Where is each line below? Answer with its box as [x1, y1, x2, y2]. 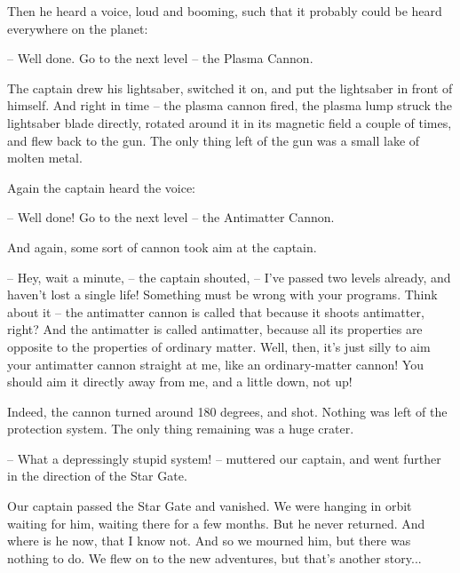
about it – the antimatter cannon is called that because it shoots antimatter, [7, 302, 424, 321]
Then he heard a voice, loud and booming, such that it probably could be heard [7, 2, 442, 20]
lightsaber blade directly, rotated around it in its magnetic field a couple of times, [7, 113, 452, 131]
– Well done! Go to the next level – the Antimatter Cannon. [7, 208, 335, 227]
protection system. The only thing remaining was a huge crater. [7, 419, 354, 438]
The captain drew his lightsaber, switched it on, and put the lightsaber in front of [7, 78, 453, 97]
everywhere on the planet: [7, 19, 148, 37]
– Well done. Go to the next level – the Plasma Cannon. [7, 49, 313, 68]
